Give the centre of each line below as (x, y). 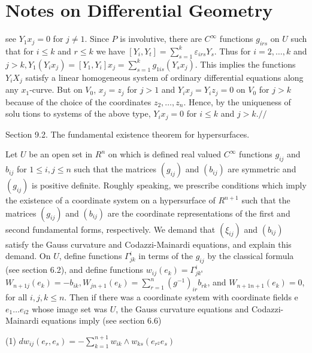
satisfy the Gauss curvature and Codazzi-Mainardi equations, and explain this (149, 244)
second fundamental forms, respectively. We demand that (110, 229)
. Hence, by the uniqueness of (237, 101)
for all (16, 297)
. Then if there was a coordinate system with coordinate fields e (181, 297)
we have (110, 51)
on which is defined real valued (165, 154)
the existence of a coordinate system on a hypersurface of (110, 200)
